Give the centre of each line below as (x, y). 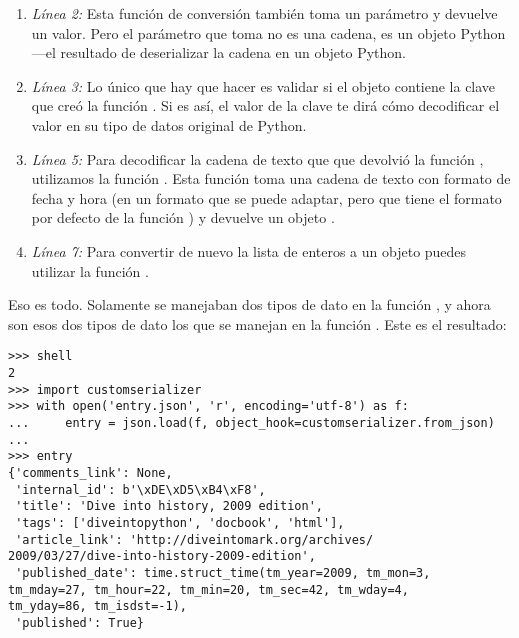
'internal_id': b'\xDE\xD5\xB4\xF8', (140, 489)
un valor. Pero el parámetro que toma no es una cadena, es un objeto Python (268, 32)
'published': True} (80, 622)
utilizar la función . (90, 270)
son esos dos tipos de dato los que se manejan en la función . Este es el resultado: (257, 323)
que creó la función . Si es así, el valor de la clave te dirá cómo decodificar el (265, 105)
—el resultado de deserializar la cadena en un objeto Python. (219, 52)
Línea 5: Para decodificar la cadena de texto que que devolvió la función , (257, 158)
